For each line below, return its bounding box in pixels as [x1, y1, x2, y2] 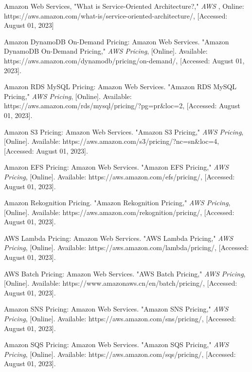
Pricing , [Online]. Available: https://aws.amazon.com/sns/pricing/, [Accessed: [4, 313, 236, 324]
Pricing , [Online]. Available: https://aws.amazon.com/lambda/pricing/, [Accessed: [4, 242, 249, 253]
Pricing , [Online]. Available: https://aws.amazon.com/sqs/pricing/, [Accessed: [4, 349, 236, 359]
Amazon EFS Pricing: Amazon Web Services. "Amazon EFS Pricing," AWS [4, 162, 229, 172]
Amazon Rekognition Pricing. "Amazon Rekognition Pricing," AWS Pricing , [4, 197, 231, 208]
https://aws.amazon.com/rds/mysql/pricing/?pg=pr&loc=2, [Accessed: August [4, 100, 240, 111]
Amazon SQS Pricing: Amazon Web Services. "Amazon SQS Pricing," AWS [4, 339, 229, 350]
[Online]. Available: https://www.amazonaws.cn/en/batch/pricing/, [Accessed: [4, 278, 237, 288]
